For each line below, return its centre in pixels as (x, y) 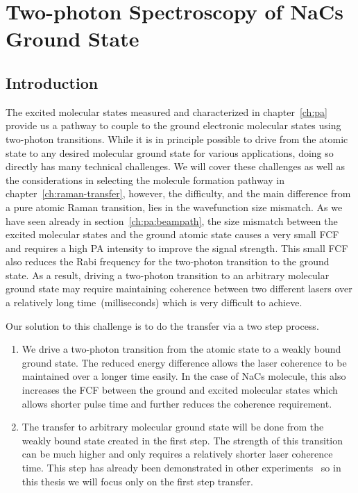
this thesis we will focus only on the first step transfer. (137, 481)
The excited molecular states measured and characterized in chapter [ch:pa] (167, 111)
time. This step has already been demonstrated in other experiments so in (181, 468)
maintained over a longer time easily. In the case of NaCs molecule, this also (184, 376)
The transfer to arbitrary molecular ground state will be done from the (173, 427)
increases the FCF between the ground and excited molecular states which (180, 390)
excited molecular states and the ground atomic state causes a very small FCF (172, 234)
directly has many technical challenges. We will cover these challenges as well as (175, 166)
